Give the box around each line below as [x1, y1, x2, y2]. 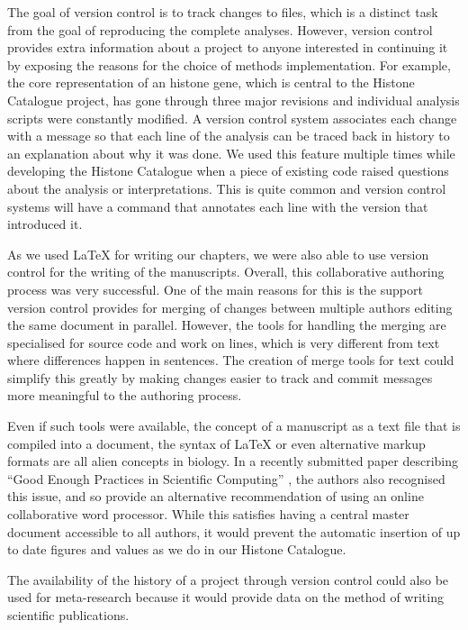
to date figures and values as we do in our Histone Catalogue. [7, 540, 346, 559]
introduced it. [7, 215, 83, 233]
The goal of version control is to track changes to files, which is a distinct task [7, 3, 438, 21]
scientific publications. [7, 606, 130, 624]
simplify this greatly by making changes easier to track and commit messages [7, 368, 433, 387]
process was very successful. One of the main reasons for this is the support [7, 279, 423, 298]
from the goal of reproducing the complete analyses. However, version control [7, 20, 433, 39]
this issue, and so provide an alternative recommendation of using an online [7, 487, 424, 506]
